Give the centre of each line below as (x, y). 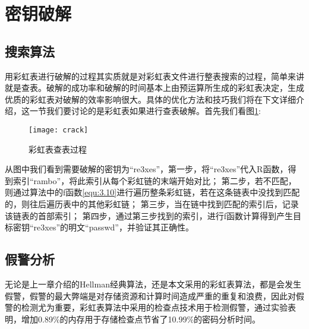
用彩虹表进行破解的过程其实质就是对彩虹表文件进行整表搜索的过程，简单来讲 (154, 76)
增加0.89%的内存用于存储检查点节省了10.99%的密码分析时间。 (141, 319)
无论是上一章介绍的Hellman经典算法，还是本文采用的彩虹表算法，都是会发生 (153, 284)
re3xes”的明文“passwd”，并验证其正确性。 (113, 227)
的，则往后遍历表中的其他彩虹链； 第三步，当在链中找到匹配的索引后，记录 (152, 203)
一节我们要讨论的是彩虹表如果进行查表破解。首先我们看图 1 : (145, 111)
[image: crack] (59, 130)
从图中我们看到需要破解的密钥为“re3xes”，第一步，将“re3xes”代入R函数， (146, 169)
